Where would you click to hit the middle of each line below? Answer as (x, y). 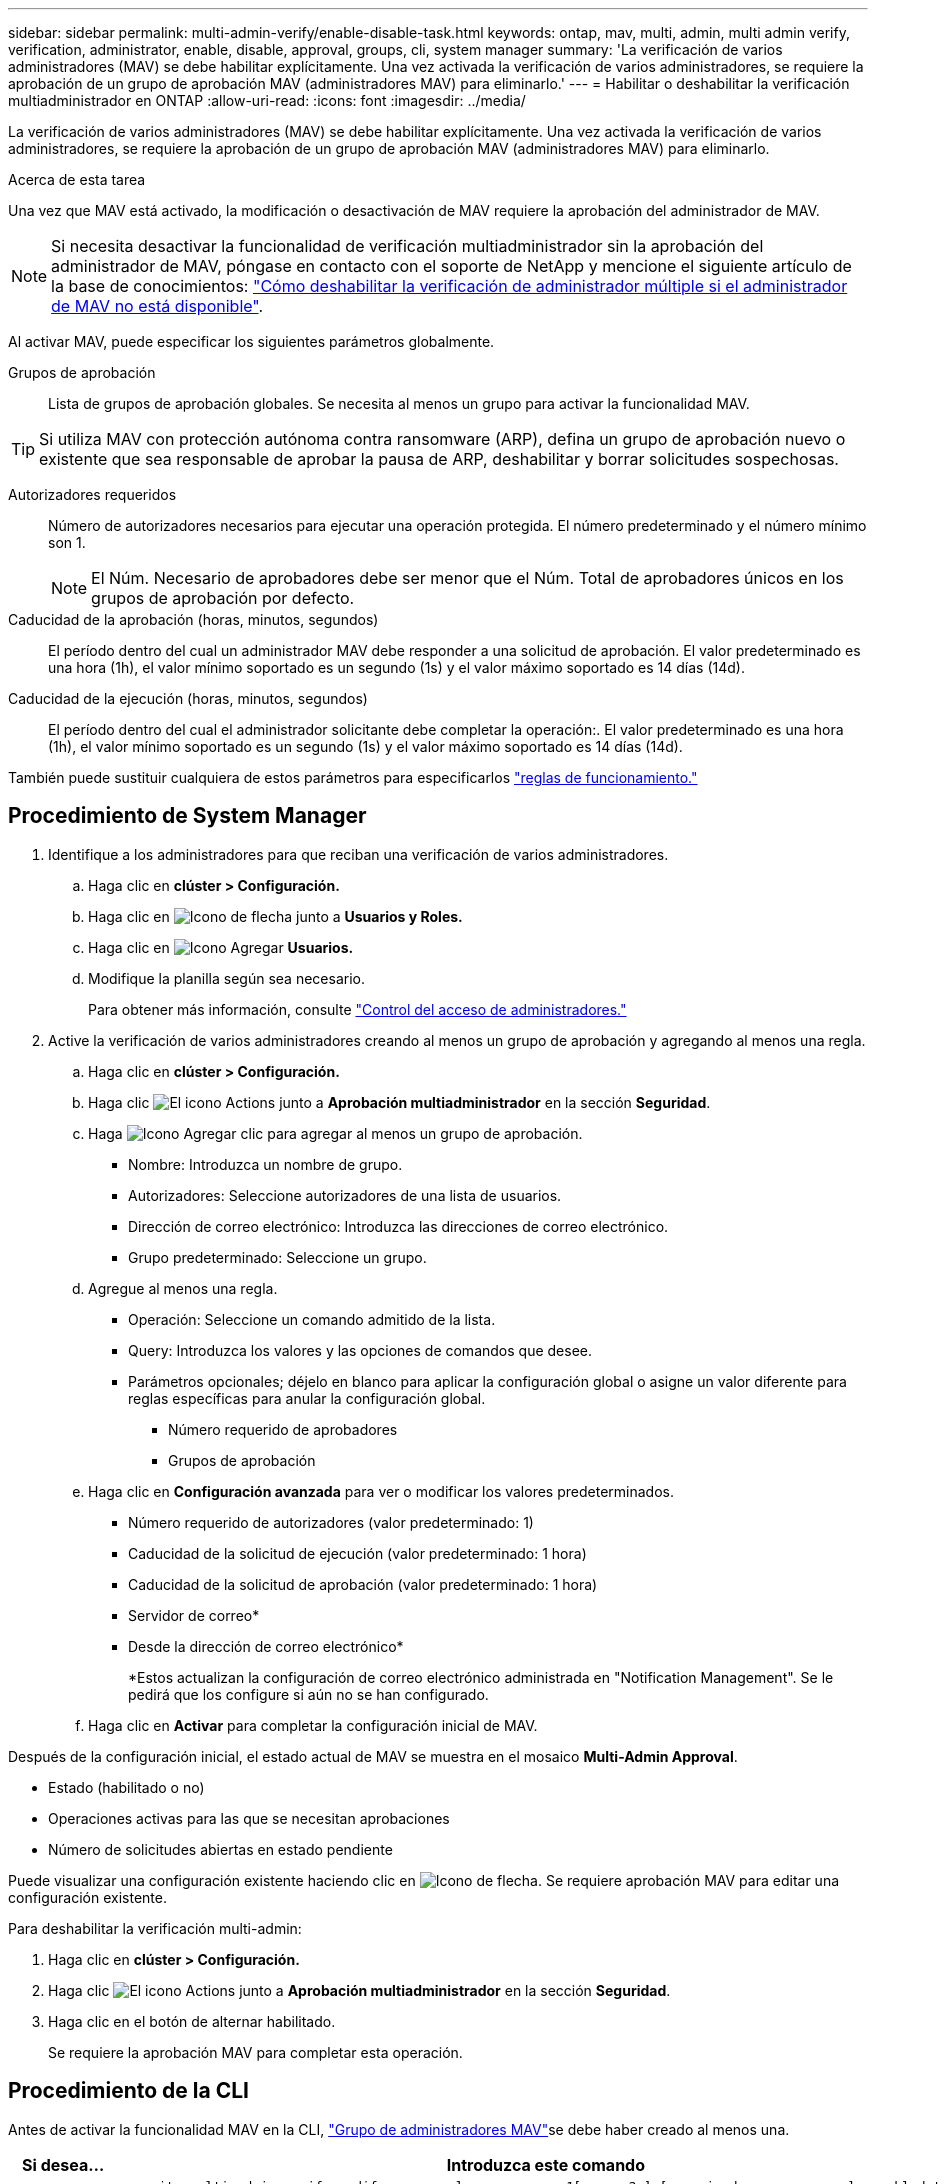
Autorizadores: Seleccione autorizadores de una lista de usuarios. (345, 1195)
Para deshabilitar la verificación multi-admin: (155, 1928)
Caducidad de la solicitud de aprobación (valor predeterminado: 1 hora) (363, 1584)
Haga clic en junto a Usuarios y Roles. (275, 916)
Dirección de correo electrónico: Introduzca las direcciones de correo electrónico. (398, 1226)
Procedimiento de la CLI (128, 2091)
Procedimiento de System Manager (187, 816)
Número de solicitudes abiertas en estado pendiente (220, 1849)
